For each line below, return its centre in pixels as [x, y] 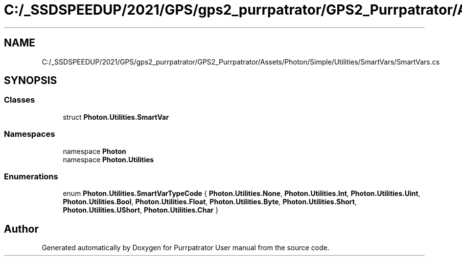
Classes [20, 100]
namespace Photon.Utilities [108, 159]
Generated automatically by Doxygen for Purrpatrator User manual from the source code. [185, 248]
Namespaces [30, 134]
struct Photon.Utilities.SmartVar [116, 117]
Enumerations [31, 176]
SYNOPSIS [31, 81]
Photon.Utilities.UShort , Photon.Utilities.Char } [141, 210]
